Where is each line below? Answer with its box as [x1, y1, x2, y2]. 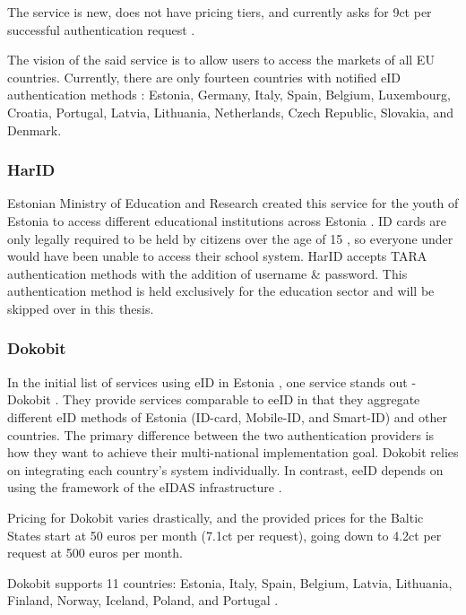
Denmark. [7, 120, 62, 139]
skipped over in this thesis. [7, 299, 154, 317]
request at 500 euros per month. [7, 543, 183, 562]
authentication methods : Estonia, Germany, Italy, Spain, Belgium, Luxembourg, [7, 85, 451, 104]
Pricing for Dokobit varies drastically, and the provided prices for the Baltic [7, 507, 424, 526]
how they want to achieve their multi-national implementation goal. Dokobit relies [7, 443, 459, 462]
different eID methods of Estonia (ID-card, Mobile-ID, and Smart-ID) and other [7, 407, 447, 426]
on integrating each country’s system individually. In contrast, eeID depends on [7, 460, 444, 479]
